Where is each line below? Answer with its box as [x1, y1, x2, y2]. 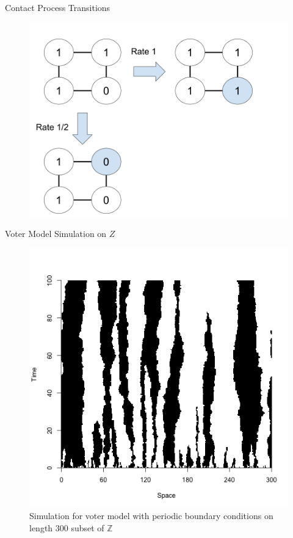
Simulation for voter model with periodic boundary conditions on [29, 509, 273, 522]
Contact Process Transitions [5, 1, 110, 13]
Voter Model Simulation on [5, 227, 107, 240]
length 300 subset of [29, 521, 104, 534]
